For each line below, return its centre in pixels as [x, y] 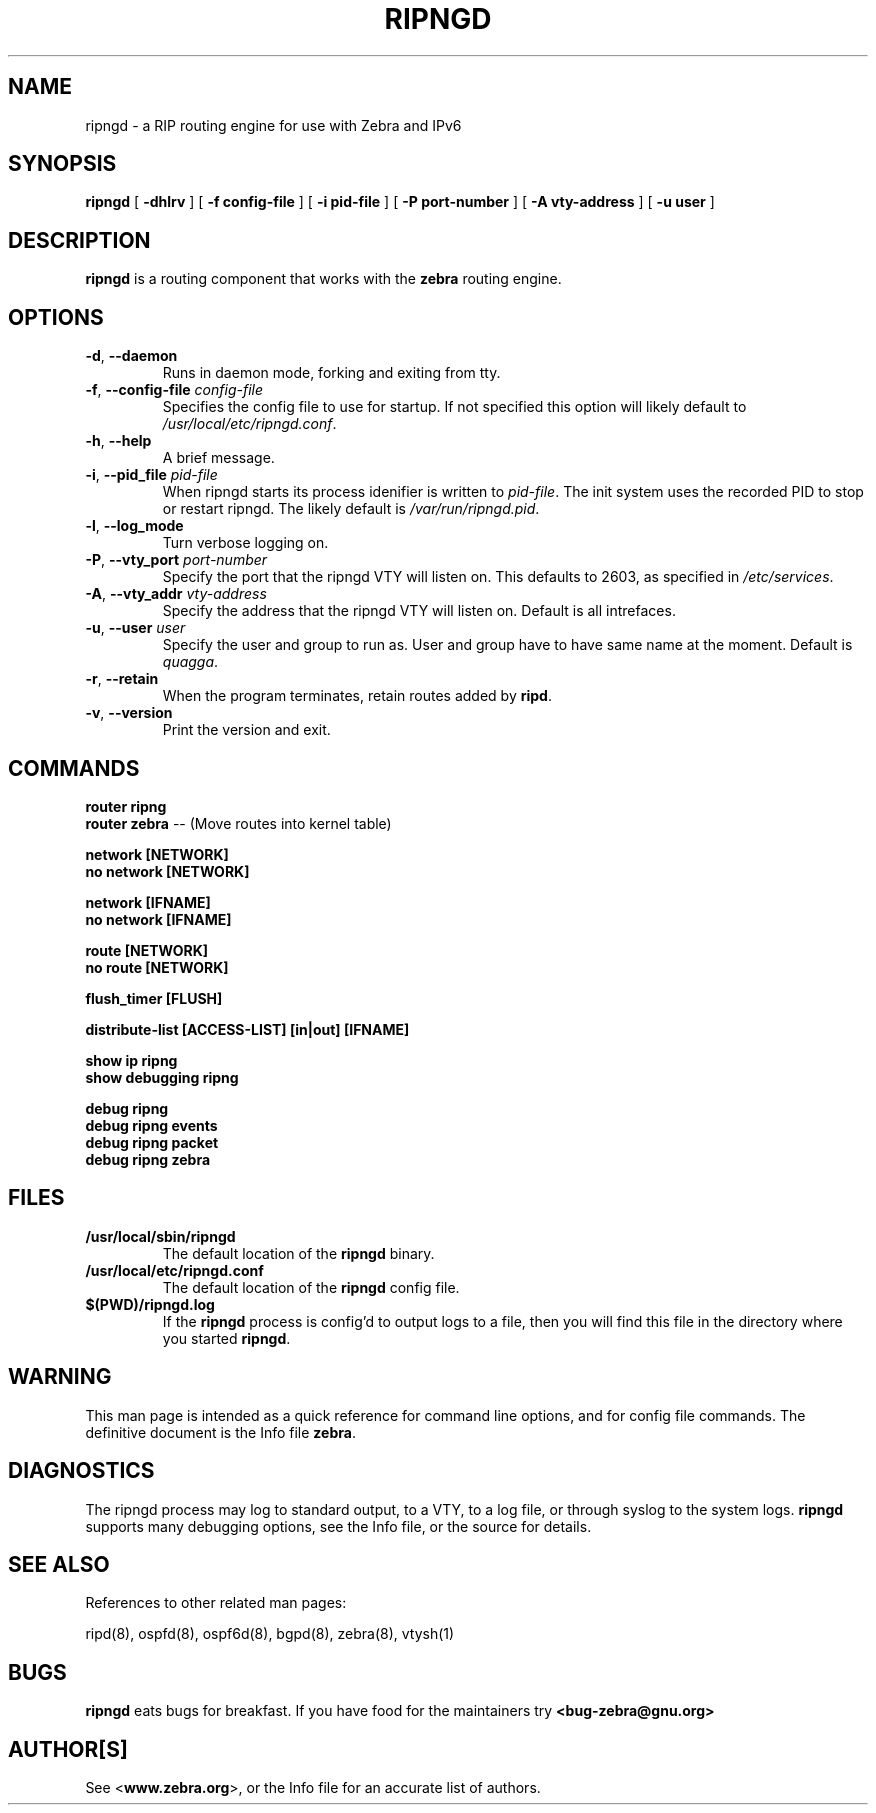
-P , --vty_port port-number [176, 560]
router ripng [126, 806]
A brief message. [218, 458]
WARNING [60, 1377]
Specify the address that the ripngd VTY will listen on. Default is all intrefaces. [419, 611]
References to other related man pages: [216, 1603]
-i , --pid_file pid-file [151, 475]
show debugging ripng [162, 1077]
